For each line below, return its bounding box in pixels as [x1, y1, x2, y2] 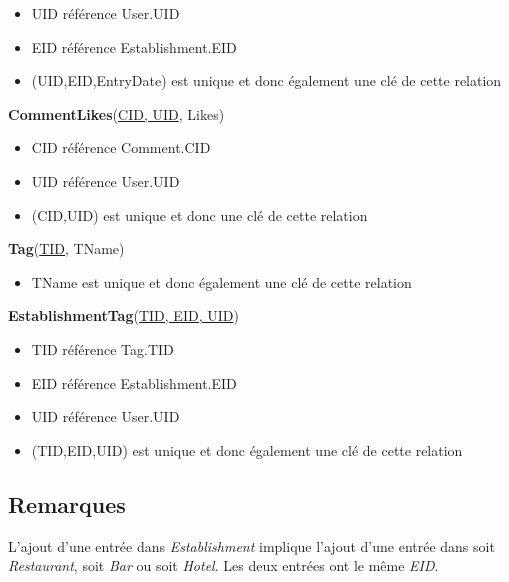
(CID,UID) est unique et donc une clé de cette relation [31, 204, 368, 225]
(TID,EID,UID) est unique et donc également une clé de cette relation [31, 439, 463, 460]
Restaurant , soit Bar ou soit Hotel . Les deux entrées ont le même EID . [8, 555, 439, 576]
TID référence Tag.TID [31, 338, 174, 359]
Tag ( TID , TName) [8, 238, 125, 259]
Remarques [8, 488, 126, 519]
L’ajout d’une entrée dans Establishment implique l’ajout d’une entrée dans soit [8, 535, 495, 556]
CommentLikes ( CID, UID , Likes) [8, 103, 225, 124]
